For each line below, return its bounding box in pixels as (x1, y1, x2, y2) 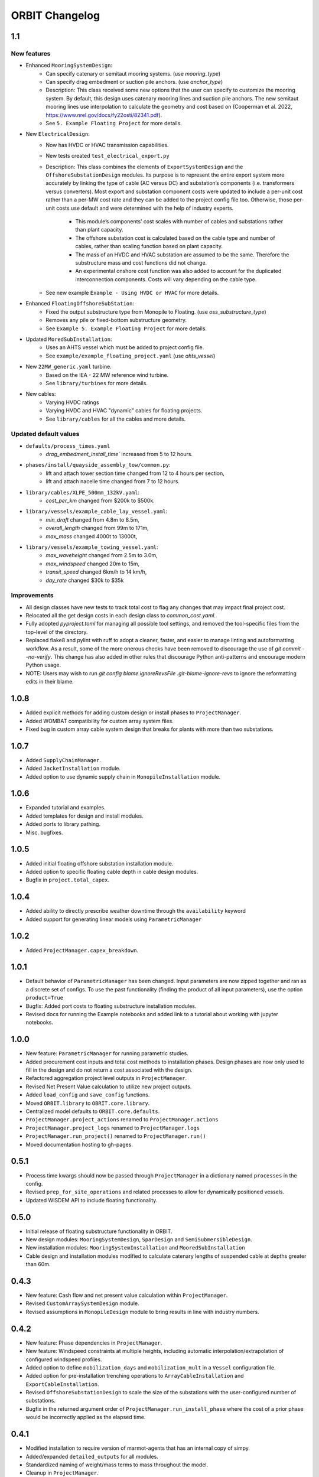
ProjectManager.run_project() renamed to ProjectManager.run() (25, 1133, 206, 1140)
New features (11, 49, 51, 57)
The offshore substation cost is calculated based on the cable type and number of (75, 234, 275, 242)
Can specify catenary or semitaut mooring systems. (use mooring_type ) (45, 70, 221, 77)
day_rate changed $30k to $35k (45, 577, 124, 584)
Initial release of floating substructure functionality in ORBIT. (25, 1228, 172, 1235)
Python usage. (25, 662, 61, 669)
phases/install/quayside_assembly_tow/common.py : (25, 461, 171, 469)
